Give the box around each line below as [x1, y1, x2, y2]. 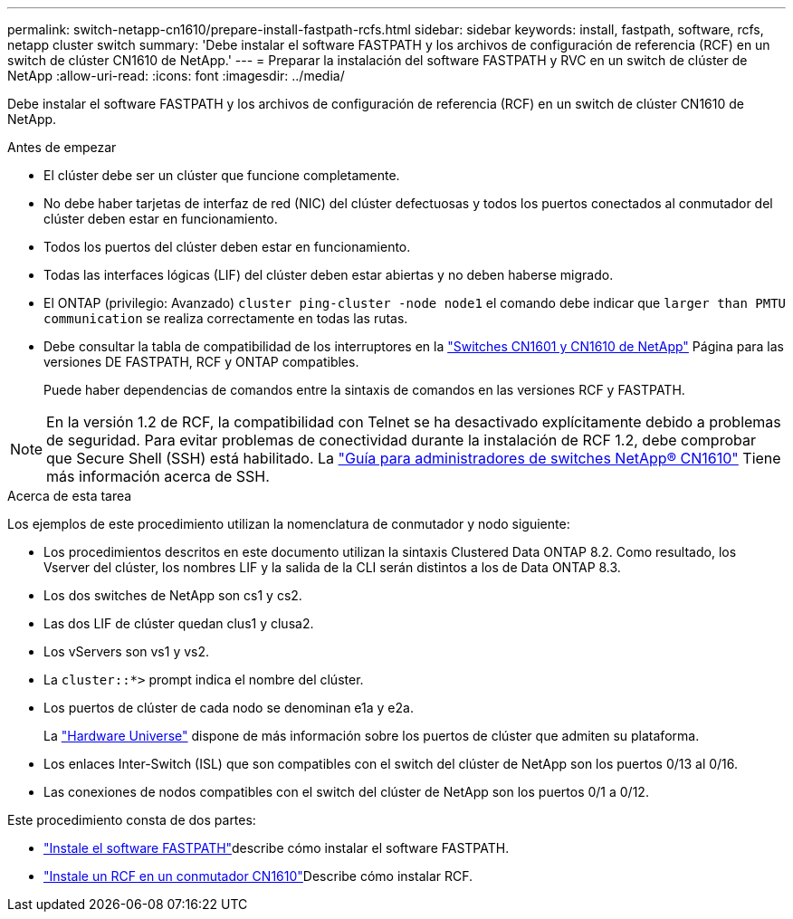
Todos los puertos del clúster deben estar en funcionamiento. [43, 239, 411, 254]
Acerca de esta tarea [7, 488, 132, 503]
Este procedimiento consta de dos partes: [7, 812, 256, 828]
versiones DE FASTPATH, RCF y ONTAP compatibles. [43, 354, 359, 369]
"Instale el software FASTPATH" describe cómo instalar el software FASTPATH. [43, 840, 510, 856]
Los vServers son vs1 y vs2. [43, 644, 210, 659]
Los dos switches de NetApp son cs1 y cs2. [43, 588, 302, 603]
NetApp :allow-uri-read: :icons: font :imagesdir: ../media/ [7, 68, 345, 83]
